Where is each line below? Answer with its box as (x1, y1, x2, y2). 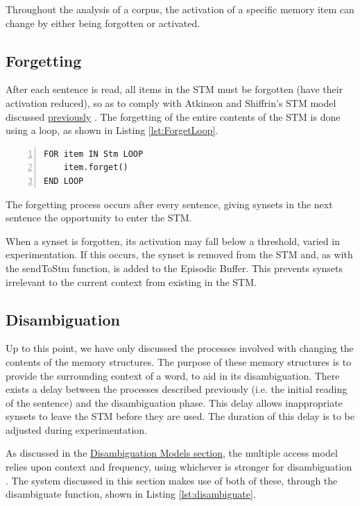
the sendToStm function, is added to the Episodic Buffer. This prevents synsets (6, 260, 343, 275)
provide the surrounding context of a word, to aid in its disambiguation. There (6, 368, 340, 382)
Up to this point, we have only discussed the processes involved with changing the (6, 341, 354, 355)
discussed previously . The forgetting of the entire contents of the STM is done (6, 109, 341, 124)
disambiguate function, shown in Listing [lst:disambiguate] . (6, 487, 256, 501)
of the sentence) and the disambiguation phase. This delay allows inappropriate (6, 395, 343, 410)
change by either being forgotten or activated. (6, 15, 200, 30)
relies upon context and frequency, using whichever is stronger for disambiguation (6, 459, 352, 474)
